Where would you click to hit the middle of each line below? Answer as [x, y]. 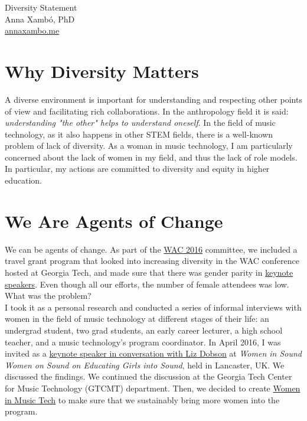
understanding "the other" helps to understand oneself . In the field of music [140, 123]
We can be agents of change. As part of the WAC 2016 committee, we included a [151, 249]
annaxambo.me [32, 30]
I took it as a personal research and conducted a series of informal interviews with [153, 307]
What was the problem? [48, 296]
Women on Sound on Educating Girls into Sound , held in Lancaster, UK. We [145, 365]
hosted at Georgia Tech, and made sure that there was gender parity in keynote [149, 272]
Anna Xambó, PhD [40, 19]
